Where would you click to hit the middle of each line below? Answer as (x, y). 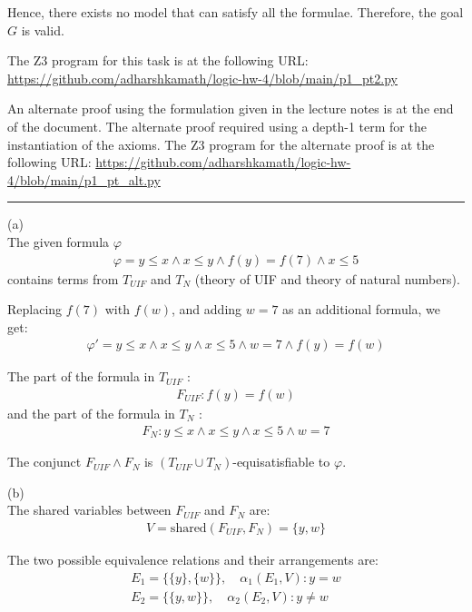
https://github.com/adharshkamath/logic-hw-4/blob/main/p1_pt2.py (202, 78)
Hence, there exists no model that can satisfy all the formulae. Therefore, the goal (236, 12)
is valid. (43, 30)
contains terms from (63, 278)
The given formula (59, 241)
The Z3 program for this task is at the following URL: (158, 60)
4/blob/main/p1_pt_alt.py (84, 179)
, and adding (207, 309)
